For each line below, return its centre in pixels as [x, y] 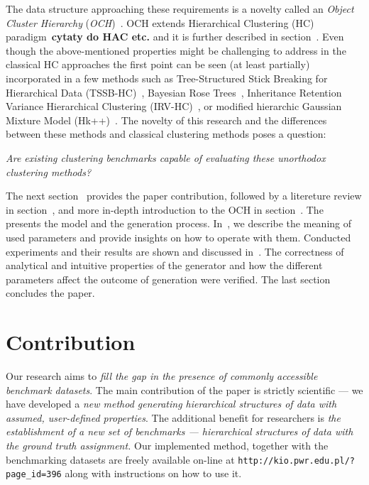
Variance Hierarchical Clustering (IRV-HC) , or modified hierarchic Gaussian [174, 106]
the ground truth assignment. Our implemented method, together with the [167, 445]
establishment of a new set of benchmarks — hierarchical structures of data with [180, 431]
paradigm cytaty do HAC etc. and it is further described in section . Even [175, 37]
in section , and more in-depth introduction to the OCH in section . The [165, 209]
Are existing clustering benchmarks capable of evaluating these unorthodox [166, 157]
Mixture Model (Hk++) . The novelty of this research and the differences [166, 120]
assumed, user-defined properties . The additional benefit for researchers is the [173, 417]
